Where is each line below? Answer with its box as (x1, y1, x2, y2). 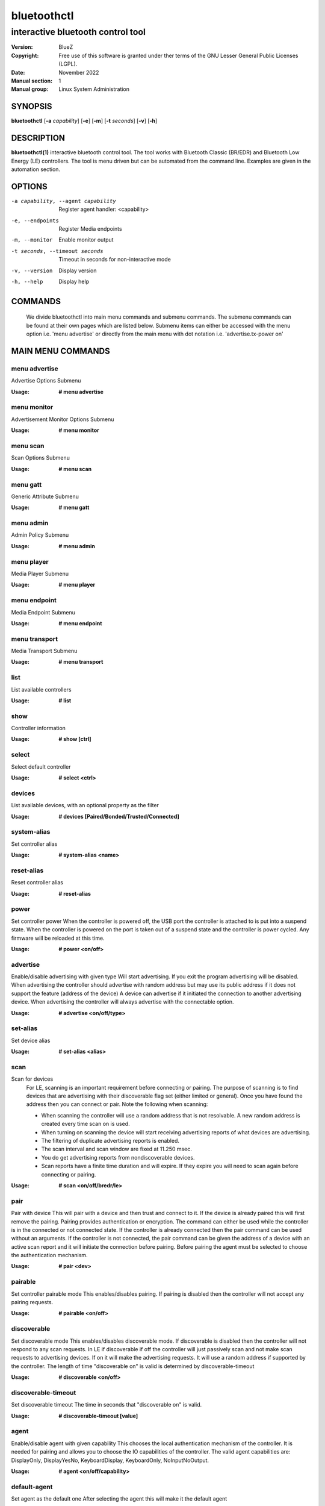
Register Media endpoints (58, 225, 123, 233)
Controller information (11, 725, 66, 732)
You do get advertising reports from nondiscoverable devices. (41, 1154, 195, 1161)
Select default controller (11, 763, 72, 770)
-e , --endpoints (11, 217, 60, 224)
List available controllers (11, 686, 72, 693)
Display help (58, 278, 90, 285)
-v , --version (11, 267, 53, 274)
